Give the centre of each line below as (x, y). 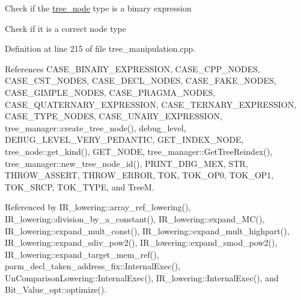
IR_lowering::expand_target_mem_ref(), (82, 254)
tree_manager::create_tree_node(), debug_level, (96, 127)
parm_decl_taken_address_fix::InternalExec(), (93, 266)
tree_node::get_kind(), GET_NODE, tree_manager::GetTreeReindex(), (139, 151)
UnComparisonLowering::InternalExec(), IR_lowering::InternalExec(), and (142, 277)
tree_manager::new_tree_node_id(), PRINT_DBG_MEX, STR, (126, 163)
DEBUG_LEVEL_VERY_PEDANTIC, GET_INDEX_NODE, (124, 139)
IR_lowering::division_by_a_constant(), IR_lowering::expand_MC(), (135, 218)
